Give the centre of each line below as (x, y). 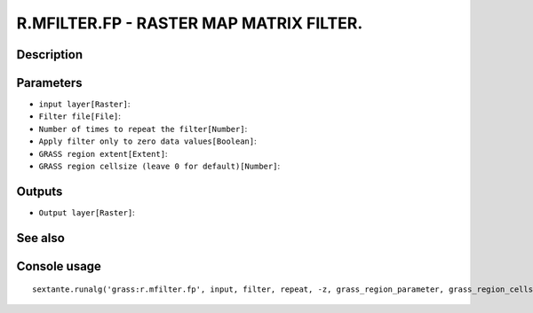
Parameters (49, 83)
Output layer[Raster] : (87, 212)
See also (41, 238)
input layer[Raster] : (84, 104)
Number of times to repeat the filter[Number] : (143, 129)
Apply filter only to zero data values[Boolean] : (147, 141)
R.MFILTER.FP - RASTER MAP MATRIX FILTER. (190, 23)
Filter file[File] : (80, 116)
